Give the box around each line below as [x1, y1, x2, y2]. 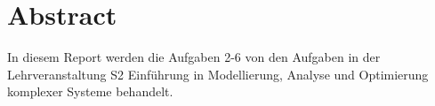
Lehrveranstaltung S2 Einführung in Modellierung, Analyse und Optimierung [7, 64, 429, 83]
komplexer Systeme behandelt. [7, 82, 173, 101]
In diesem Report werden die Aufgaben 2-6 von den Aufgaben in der [7, 48, 381, 66]
